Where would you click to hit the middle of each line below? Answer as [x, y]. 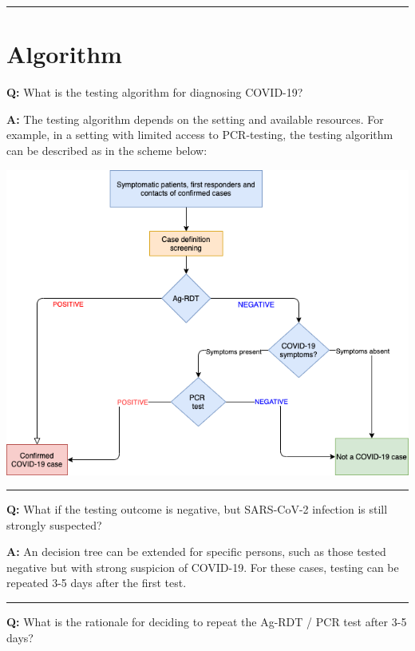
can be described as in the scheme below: [107, 150]
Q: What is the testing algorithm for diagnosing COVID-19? [155, 92]
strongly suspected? [54, 524]
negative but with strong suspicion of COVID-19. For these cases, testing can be [203, 567]
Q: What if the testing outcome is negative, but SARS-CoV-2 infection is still [197, 509]
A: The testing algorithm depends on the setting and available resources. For [195, 119]
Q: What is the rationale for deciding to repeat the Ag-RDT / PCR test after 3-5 [207, 622]
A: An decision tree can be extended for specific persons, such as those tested [196, 552]
